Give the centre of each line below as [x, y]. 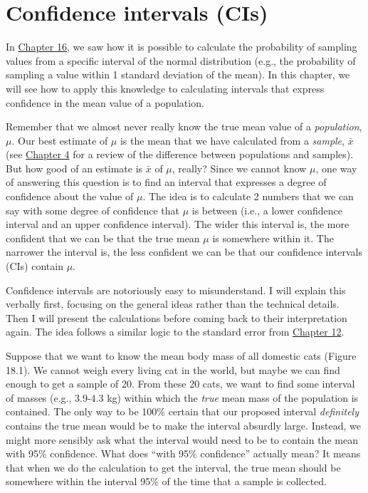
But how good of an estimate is [74, 168]
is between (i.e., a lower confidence [267, 210]
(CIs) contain [35, 266]
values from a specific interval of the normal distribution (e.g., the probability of [181, 60]
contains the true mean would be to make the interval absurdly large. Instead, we [183, 425]
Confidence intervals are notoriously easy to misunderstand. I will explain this [176, 290]
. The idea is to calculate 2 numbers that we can [248, 196]
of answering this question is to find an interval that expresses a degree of [166, 182]
